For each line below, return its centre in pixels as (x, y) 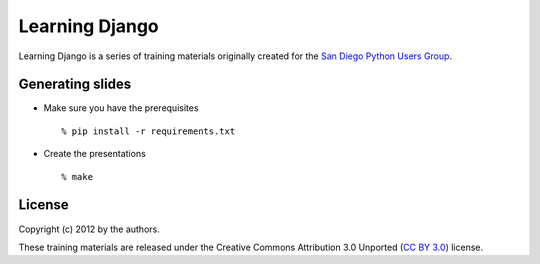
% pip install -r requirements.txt (148, 131)
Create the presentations (95, 154)
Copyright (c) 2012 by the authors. (89, 229)
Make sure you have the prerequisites (121, 108)
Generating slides (75, 84)
